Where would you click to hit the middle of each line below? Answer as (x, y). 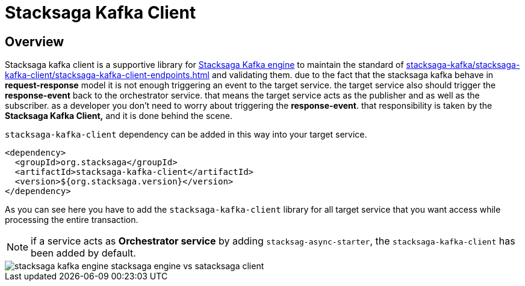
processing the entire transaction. (72, 220)
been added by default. (83, 253)
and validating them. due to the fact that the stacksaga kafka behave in (353, 75)
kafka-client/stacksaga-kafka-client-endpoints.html (107, 75)
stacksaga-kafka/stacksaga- (463, 65)
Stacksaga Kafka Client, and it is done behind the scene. (119, 116)
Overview (35, 41)
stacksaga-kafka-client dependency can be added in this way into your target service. (186, 135)
